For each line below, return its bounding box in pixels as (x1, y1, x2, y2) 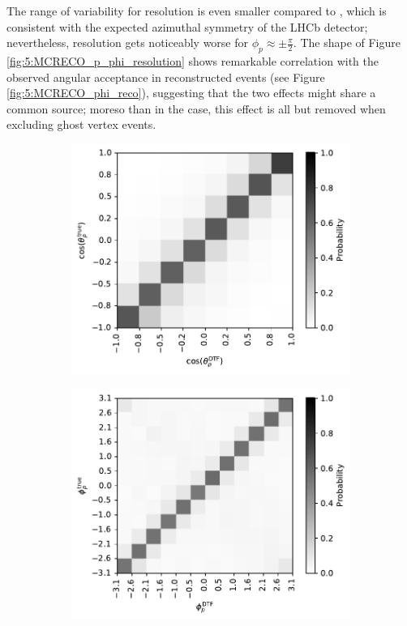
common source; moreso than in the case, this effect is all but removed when (6, 100, 386, 117)
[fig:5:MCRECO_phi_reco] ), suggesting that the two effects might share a (6, 84, 376, 101)
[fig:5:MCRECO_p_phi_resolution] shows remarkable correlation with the (6, 52, 379, 69)
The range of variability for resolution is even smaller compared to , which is (6, 2, 387, 19)
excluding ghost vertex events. (6, 116, 156, 133)
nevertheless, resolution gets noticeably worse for (6, 34, 249, 51)
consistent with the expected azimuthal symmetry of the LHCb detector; (6, 18, 368, 35)
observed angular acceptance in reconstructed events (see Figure (6, 68, 325, 85)
